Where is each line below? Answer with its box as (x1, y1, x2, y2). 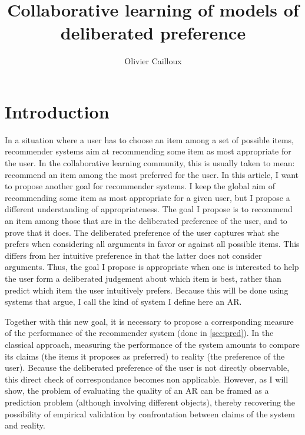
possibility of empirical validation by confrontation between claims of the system (5, 407, 295, 420)
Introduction (5, 99, 110, 123)
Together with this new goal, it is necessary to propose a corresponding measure (5, 315, 294, 327)
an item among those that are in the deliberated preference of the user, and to (5, 215, 287, 226)
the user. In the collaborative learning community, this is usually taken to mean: (5, 157, 295, 169)
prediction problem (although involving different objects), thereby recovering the (5, 396, 296, 408)
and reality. (5, 419, 45, 431)
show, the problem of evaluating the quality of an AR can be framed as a (5, 384, 269, 397)
